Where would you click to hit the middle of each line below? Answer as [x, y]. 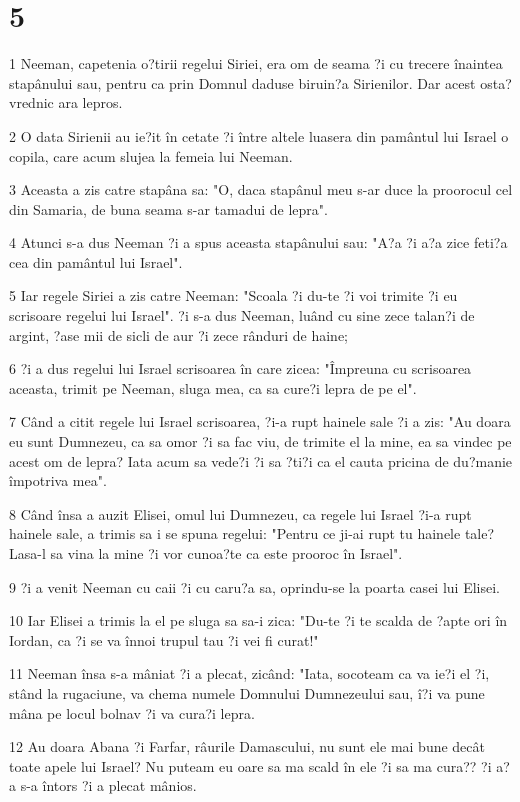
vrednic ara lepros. [66, 102]
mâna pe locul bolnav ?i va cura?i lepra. [132, 712]
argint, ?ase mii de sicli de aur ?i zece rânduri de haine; [179, 334]
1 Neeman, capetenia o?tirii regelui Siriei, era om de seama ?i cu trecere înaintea [256, 63]
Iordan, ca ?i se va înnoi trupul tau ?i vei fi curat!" [164, 639]
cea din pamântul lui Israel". [96, 261]
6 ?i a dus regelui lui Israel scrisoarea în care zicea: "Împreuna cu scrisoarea [240, 368]
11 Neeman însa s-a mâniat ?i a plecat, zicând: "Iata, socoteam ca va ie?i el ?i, [249, 673]
